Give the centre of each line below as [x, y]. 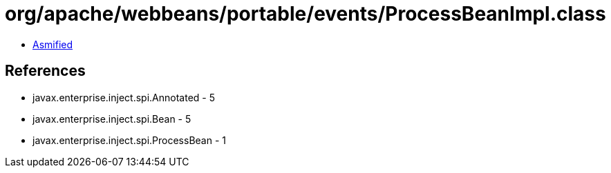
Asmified [53, 44]
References [45, 71]
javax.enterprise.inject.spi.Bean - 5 [112, 119]
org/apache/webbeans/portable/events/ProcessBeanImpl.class [305, 14]
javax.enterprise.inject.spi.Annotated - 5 [124, 97]
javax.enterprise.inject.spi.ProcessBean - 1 [129, 140]
